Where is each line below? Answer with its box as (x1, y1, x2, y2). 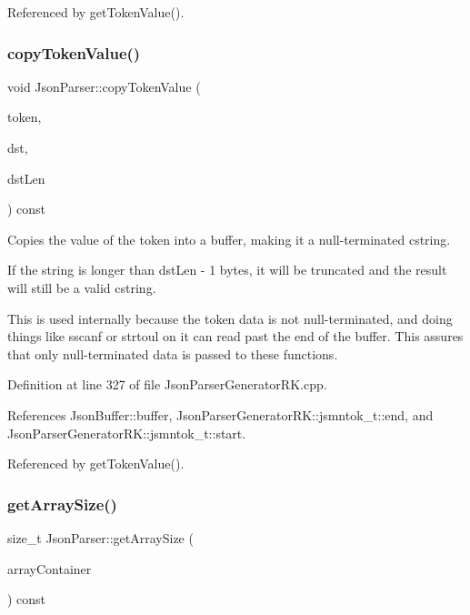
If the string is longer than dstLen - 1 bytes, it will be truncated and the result (7, 260, 447, 279)
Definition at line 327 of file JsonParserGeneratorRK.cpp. (7, 375, 327, 394)
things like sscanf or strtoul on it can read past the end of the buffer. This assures (7, 327, 464, 346)
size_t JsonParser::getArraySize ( (7, 528, 194, 547)
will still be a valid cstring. (7, 277, 156, 297)
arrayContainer (7, 559, 92, 578)
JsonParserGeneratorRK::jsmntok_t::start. (7, 423, 246, 442)
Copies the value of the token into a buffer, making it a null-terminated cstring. (7, 229, 451, 248)
